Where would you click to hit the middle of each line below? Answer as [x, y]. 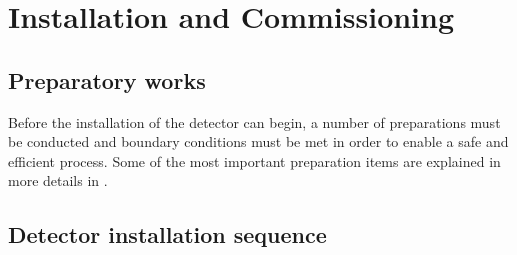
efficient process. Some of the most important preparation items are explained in [254, 160]
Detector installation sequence [167, 234]
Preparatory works [107, 79]
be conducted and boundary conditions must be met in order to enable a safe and [258, 141]
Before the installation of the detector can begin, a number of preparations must [254, 121]
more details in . [58, 180]
